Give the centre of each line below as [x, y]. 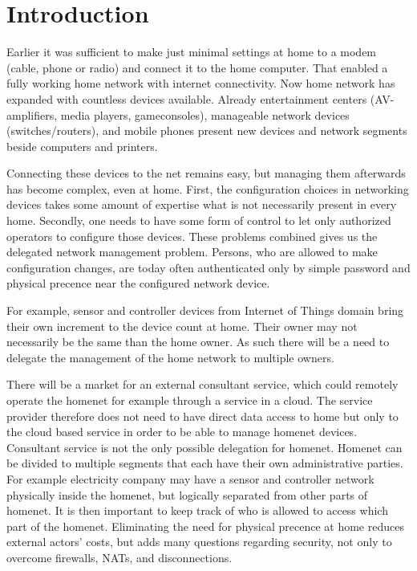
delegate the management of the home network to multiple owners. [170, 357]
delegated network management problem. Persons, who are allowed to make [192, 252]
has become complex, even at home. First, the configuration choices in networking [208, 188]
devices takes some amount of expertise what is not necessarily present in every [202, 204]
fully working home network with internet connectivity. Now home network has [201, 83]
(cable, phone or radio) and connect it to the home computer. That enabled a [197, 67]
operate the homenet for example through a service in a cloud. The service [190, 400]
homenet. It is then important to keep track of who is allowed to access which [197, 510]
